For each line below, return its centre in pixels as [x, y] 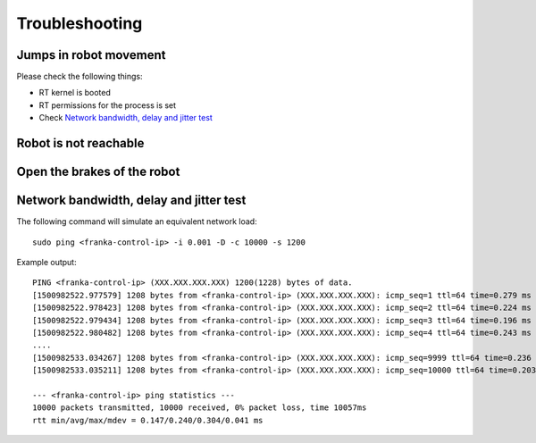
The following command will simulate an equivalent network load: [137, 221]
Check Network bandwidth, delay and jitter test [126, 118]
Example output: [46, 262]
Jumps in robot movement [91, 55]
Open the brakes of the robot [98, 172]
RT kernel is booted [75, 93]
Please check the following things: [80, 77]
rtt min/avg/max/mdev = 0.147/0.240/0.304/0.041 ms [148, 420]
